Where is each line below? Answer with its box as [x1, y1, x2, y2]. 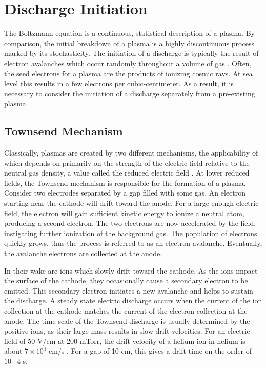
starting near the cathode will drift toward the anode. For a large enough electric [4, 198, 259, 208]
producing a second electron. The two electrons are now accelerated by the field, [4, 218, 256, 228]
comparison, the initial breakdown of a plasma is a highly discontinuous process [4, 37, 254, 48]
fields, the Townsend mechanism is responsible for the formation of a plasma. [4, 177, 246, 188]
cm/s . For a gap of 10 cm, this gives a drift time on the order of [48, 345, 252, 356]
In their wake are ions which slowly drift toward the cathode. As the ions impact [4, 265, 258, 276]
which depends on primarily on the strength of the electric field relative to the [4, 157, 250, 168]
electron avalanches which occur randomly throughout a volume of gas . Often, [4, 57, 252, 68]
